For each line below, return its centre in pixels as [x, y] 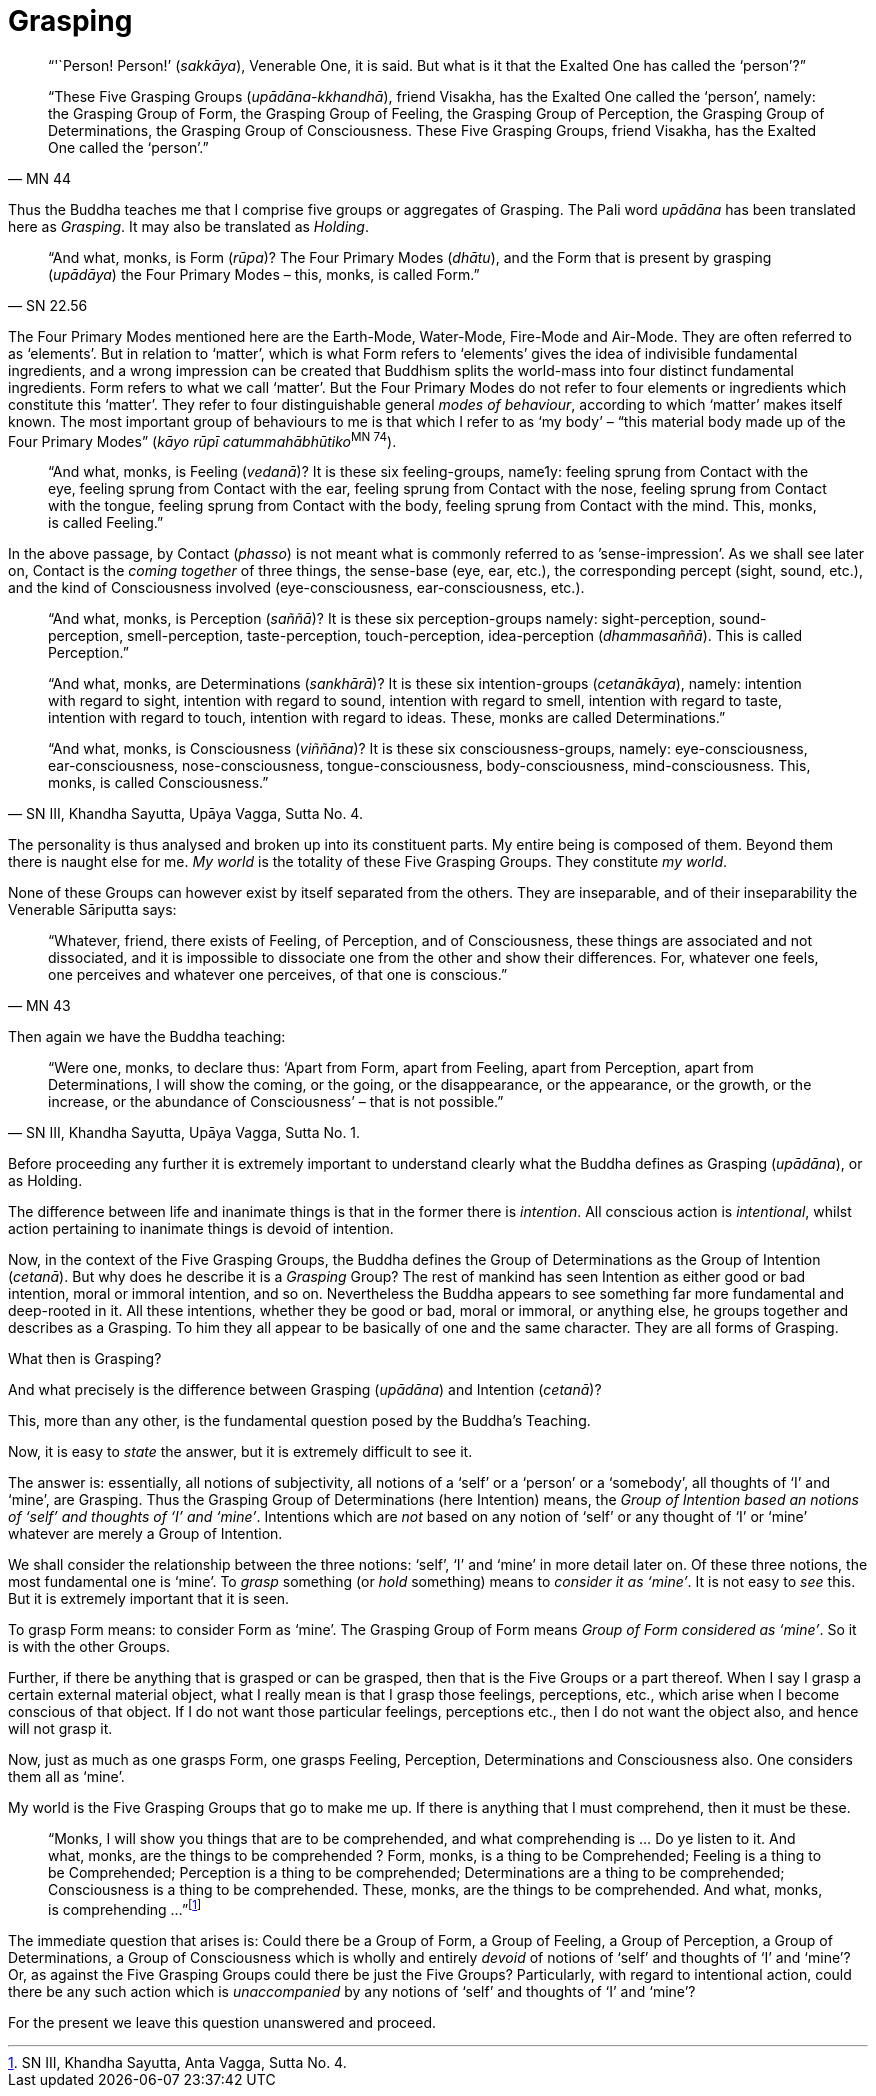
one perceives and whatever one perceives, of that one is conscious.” [278, 975]
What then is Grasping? [85, 1359]
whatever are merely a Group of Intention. [145, 1534]
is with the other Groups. [89, 1647]
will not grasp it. [60, 1729]
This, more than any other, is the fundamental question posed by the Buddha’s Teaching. [299, 1421]
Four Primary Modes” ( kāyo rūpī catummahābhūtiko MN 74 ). [202, 439]
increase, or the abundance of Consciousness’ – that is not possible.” [276, 1102]
